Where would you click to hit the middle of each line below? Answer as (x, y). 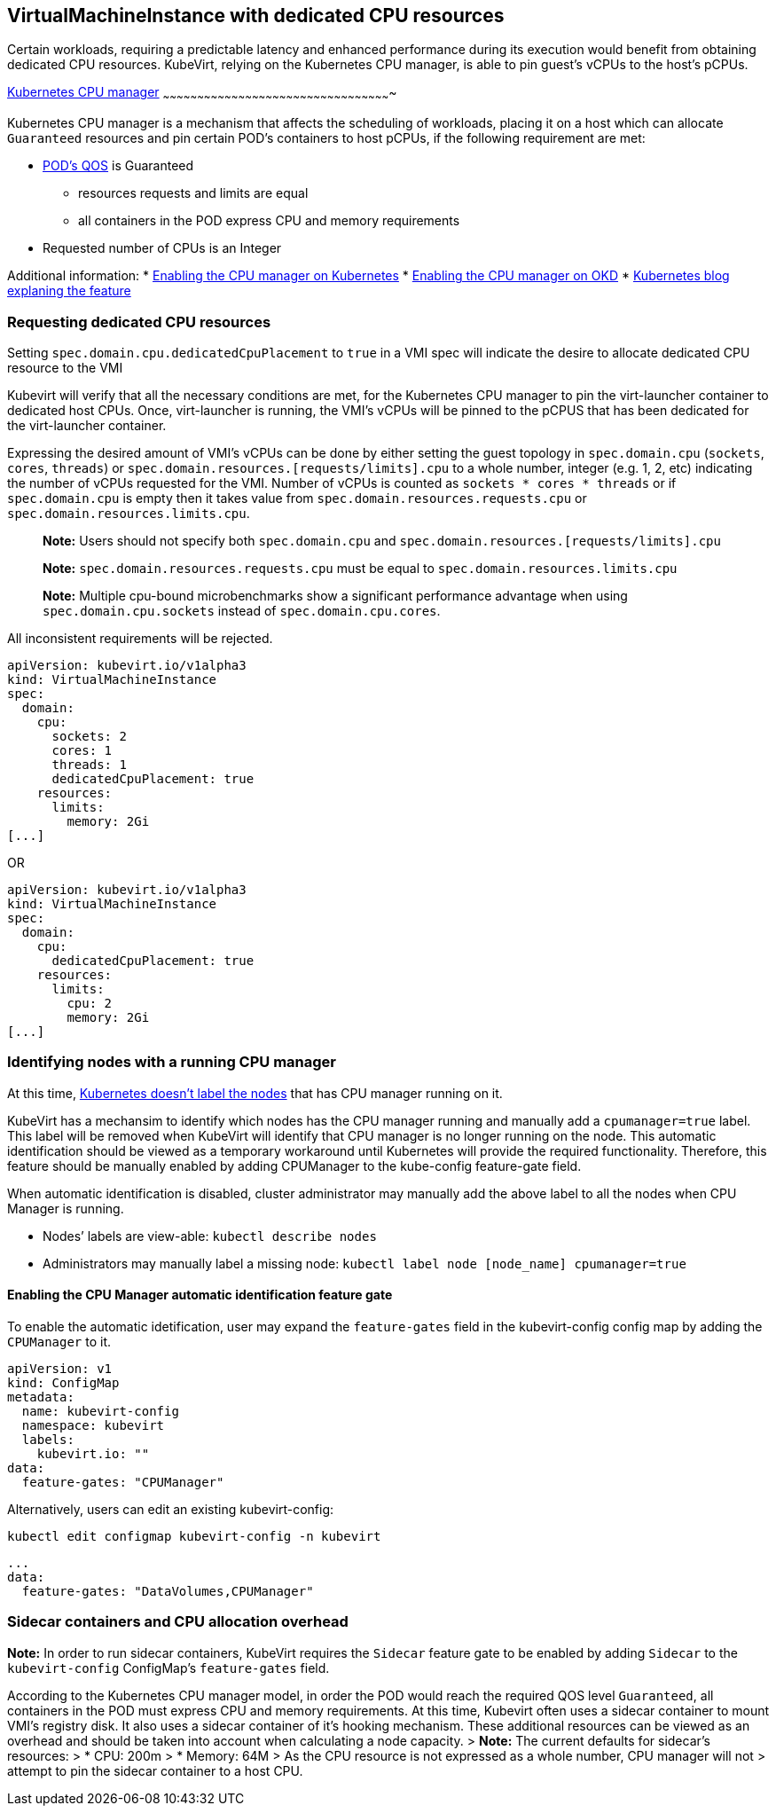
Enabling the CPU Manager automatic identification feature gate (200, 1295)
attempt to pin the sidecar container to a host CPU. (155, 1770)
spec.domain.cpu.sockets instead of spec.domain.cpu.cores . (242, 610)
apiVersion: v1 (60, 1368)
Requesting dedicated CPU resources (139, 322)
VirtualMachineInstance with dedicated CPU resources (256, 16)
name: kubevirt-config (100, 1411)
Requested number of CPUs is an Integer (162, 248)
